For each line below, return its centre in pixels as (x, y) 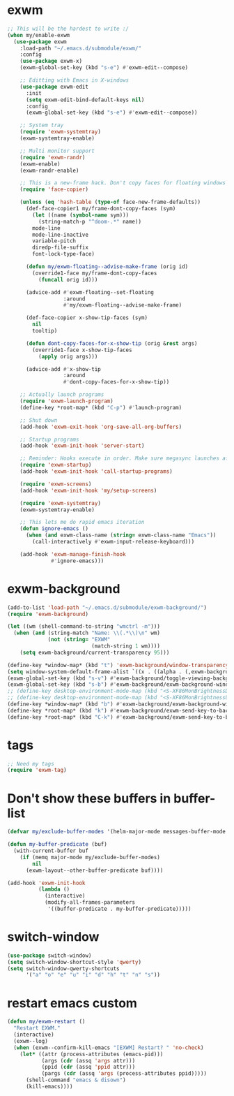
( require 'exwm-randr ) (53, 157)
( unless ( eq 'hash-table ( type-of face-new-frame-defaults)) (110, 202)
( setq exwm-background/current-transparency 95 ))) (95, 652)
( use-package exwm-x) (51, 61)
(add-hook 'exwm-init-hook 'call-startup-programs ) (96, 472)
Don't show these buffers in (89, 798)
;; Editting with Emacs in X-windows (75, 80)
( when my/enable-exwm (39, 35)
